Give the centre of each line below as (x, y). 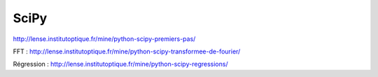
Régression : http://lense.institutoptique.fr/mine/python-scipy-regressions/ (120, 64)
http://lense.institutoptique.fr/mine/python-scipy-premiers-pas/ (104, 39)
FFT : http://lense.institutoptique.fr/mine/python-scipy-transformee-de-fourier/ (127, 51)
